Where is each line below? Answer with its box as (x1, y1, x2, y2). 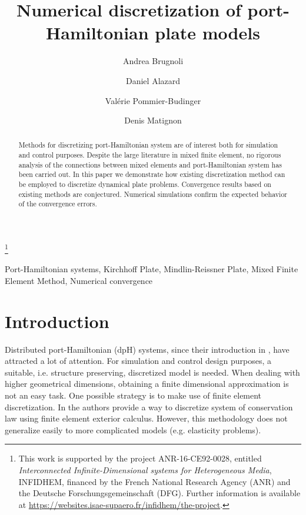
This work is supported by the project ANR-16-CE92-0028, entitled (18, 452, 262, 464)
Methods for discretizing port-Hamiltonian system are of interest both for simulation (18, 140, 278, 150)
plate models (155, 21, 260, 45)
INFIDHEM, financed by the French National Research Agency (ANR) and (18, 475, 291, 487)
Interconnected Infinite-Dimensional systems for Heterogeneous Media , (18, 463, 272, 476)
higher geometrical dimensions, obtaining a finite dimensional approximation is (5, 377, 289, 390)
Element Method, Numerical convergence (5, 274, 153, 286)
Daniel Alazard (125, 74, 181, 86)
